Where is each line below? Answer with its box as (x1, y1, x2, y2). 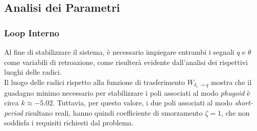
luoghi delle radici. (4, 67, 62, 77)
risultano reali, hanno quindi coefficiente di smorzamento (25, 107, 203, 118)
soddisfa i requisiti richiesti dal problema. (4, 117, 134, 128)
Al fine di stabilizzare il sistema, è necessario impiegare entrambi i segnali (4, 47, 235, 57)
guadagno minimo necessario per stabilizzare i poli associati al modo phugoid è (4, 87, 250, 98)
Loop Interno (4, 26, 59, 39)
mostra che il (211, 76, 252, 87)
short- (235, 97, 253, 108)
